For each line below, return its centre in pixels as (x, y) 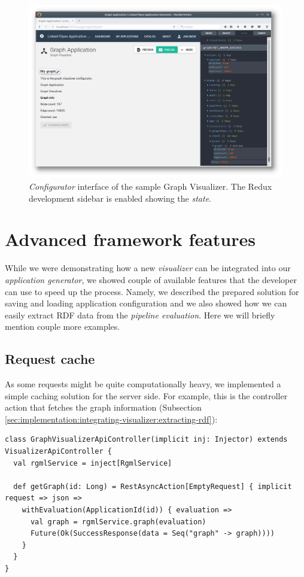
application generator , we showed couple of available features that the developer (151, 279)
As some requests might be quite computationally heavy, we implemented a (143, 384)
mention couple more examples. (63, 327)
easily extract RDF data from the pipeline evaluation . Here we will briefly (140, 315)
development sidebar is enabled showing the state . (120, 198)
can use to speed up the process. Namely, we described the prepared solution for (152, 291)
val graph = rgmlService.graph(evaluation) (118, 522)
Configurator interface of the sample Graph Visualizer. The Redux (151, 186)
